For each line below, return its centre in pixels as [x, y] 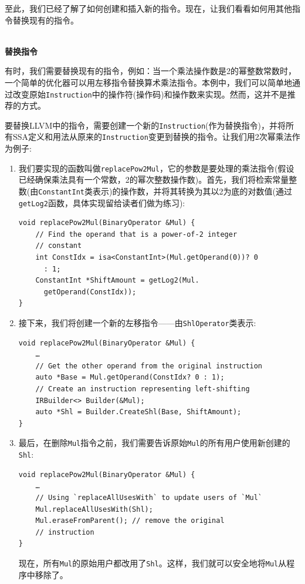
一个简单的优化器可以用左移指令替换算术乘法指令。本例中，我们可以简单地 [148, 82]
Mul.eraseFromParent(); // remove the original [130, 521]
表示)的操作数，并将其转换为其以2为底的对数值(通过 [192, 191]
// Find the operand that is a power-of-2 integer [136, 234]
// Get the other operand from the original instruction [149, 366]
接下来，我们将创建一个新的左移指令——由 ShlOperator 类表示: [137, 323]
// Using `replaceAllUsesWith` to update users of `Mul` [149, 497]
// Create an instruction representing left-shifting [143, 389]
